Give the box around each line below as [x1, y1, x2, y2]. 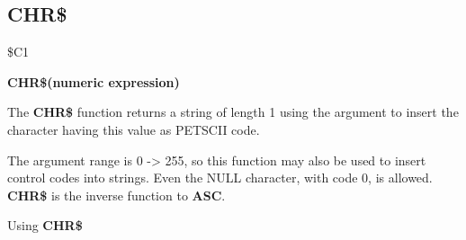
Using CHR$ [7, 216, 83, 235]
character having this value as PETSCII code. [7, 120, 260, 138]
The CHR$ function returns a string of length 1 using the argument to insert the [7, 102, 459, 121]
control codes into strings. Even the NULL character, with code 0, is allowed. [7, 168, 433, 187]
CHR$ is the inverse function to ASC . [7, 185, 226, 204]
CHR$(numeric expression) [7, 72, 180, 91]
